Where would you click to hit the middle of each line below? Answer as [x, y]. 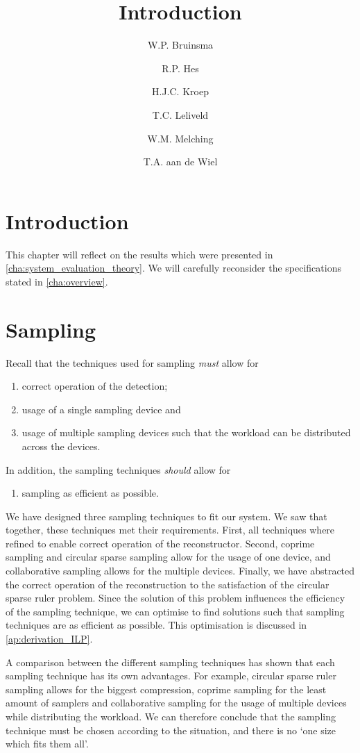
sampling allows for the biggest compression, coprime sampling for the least [166, 689]
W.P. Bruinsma [180, 45]
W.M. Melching [180, 138]
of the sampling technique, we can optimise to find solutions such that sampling [175, 611]
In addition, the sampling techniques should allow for [118, 469]
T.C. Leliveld [180, 114]
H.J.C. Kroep [180, 91]
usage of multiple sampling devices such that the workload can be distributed [186, 432]
